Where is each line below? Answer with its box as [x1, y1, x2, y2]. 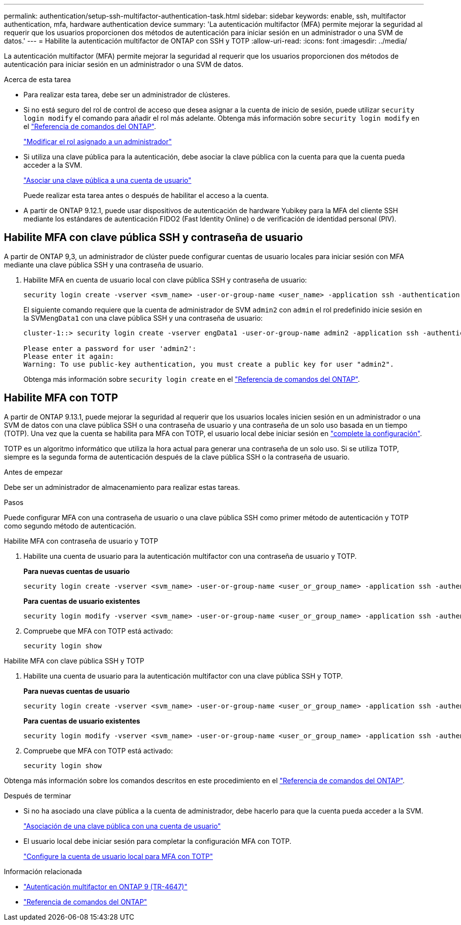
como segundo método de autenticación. [4, 521, 136, 530]
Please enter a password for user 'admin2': [23, 344, 197, 352]
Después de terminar [4, 791, 71, 800]
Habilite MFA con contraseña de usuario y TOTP [4, 536, 158, 545]
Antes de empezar [4, 467, 63, 476]
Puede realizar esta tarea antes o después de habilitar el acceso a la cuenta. [23, 191, 269, 199]
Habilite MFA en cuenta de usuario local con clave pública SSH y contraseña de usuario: [23, 275, 307, 284]
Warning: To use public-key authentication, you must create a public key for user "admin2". [23, 360, 394, 368]
